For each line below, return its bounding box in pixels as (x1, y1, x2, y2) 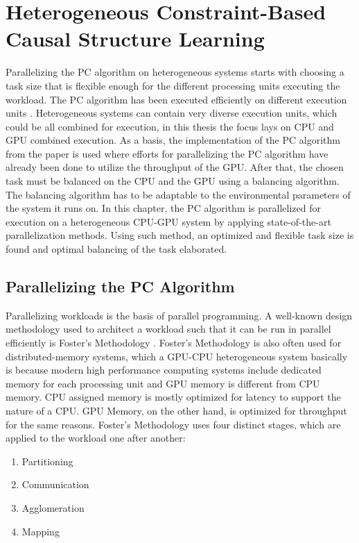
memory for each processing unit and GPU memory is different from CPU (6, 376, 320, 390)
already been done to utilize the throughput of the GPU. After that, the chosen (6, 160, 344, 174)
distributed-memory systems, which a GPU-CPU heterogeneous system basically (6, 349, 348, 363)
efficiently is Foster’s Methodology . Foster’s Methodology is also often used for (6, 335, 342, 350)
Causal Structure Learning (6, 24, 265, 53)
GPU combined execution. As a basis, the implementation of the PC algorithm (6, 133, 340, 147)
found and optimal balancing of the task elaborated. (6, 242, 227, 256)
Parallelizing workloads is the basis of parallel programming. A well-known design (6, 308, 353, 322)
